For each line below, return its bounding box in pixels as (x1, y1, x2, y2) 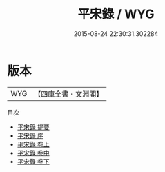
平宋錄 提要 (17, 122, 50, 131)
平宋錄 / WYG (77, 6, 155, 22)
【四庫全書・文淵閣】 (34, 89, 104, 99)
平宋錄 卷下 (17, 157, 50, 166)
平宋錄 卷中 (17, 149, 50, 157)
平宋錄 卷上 (17, 140, 50, 149)
